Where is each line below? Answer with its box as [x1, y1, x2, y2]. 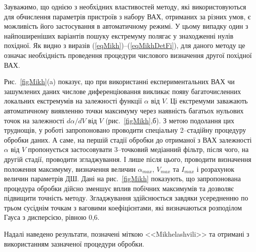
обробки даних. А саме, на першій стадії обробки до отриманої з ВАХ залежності [4, 134, 252, 145]
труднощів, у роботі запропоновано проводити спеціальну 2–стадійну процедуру [4, 125, 246, 135]
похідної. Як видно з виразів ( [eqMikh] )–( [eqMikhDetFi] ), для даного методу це [4, 40, 246, 50]
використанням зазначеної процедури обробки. [4, 238, 144, 249]
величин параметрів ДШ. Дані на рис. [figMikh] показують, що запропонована [4, 173, 241, 184]
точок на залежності [4, 115, 65, 125]
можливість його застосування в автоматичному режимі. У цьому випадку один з [4, 21, 248, 31]
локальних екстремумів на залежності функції [4, 96, 142, 106]
